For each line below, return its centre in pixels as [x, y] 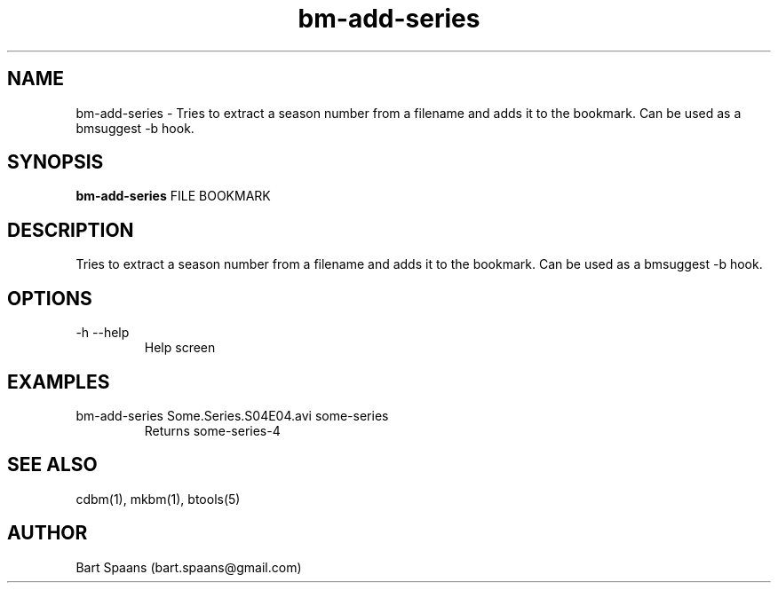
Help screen [180, 348]
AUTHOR [48, 533]
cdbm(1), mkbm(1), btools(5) [158, 499]
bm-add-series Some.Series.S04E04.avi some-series [232, 415]
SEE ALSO [52, 465]
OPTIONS [50, 298]
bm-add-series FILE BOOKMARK [173, 196]
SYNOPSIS [56, 162]
